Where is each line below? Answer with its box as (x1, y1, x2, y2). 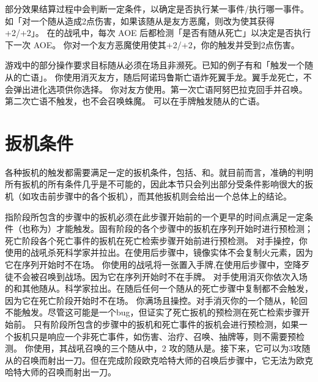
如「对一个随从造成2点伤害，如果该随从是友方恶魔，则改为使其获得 (5, 14, 275, 27)
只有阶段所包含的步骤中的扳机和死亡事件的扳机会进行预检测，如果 (33, 318, 299, 330)
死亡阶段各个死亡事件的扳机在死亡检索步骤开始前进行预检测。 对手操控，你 (5, 234, 308, 247)
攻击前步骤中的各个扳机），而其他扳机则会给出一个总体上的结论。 (30, 190, 292, 203)
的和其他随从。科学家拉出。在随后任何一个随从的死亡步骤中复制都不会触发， (5, 282, 313, 295)
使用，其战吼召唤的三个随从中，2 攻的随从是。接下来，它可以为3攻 (33, 342, 302, 355)
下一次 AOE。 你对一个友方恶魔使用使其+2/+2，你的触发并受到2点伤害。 (5, 38, 300, 51)
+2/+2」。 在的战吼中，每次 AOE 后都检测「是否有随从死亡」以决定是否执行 (5, 26, 311, 39)
